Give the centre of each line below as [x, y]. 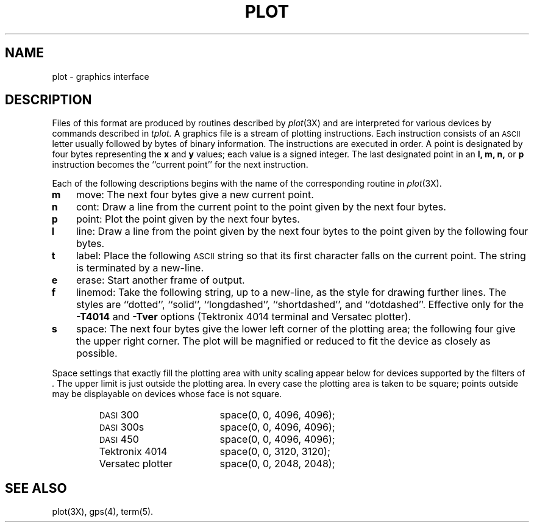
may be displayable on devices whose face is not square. [167, 394]
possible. [97, 353]
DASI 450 [119, 439]
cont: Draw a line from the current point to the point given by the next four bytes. [261, 207]
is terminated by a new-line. [140, 268]
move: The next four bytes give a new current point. [195, 195]
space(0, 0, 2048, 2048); [277, 464]
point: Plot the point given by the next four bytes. [188, 219]
